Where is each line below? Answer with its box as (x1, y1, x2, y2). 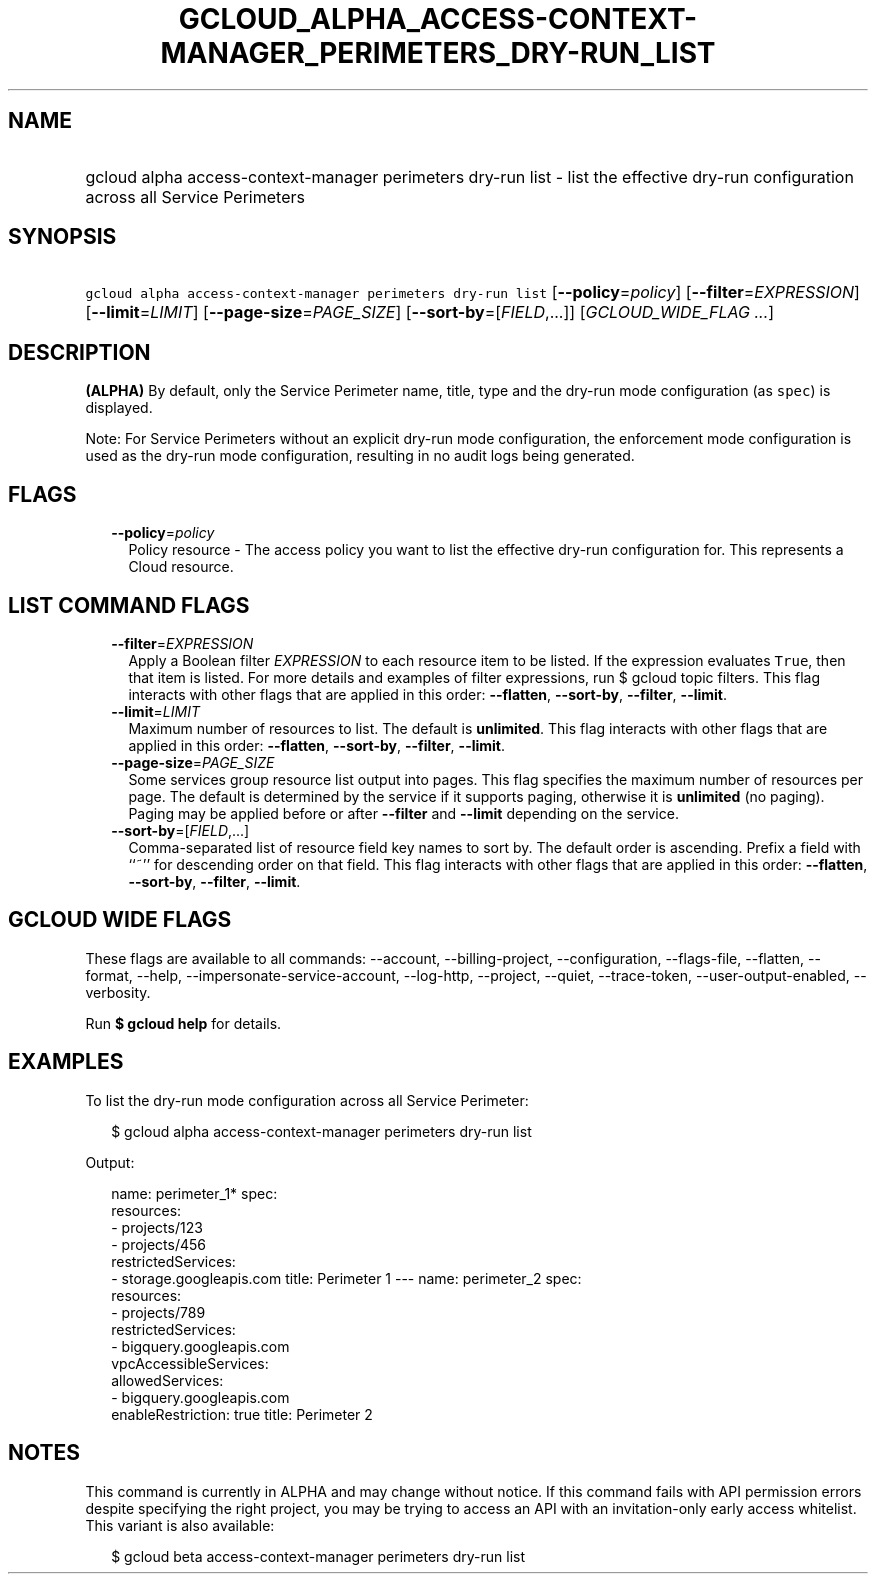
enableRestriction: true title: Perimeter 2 (111, 1405, 373, 1423)
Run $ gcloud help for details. (85, 1014, 282, 1032)
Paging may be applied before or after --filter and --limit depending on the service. (128, 804, 679, 822)
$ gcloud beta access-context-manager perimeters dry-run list (111, 1547, 526, 1565)
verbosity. (85, 983, 151, 1001)
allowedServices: (111, 1371, 224, 1389)
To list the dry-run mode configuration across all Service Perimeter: (85, 1091, 529, 1109)
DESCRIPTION (8, 339, 151, 365)
